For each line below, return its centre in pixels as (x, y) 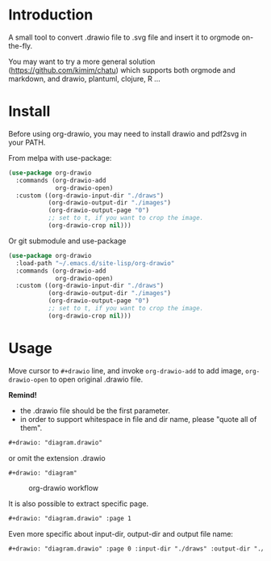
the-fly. (21, 45)
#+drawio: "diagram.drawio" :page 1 (70, 519)
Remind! (23, 394)
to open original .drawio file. (96, 379)
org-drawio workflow (64, 488)
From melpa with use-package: (60, 158)
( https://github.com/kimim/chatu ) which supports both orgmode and (122, 70)
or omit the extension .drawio (57, 458)
